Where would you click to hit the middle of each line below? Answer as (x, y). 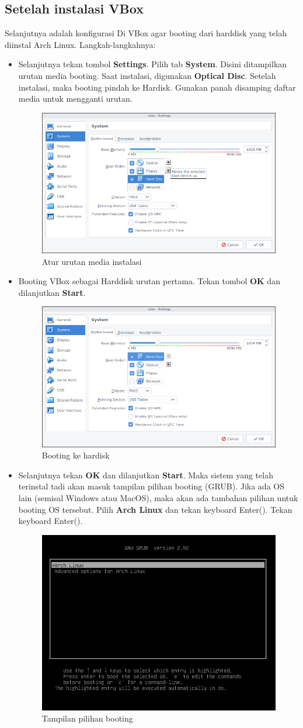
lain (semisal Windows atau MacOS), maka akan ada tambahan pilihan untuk (158, 497)
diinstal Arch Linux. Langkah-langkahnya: (80, 44)
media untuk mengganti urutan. (75, 99)
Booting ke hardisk (76, 455)
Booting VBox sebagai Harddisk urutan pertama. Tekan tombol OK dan (149, 281)
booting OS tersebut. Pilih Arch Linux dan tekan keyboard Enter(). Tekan (155, 509)
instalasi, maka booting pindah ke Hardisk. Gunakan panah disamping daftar (157, 87)
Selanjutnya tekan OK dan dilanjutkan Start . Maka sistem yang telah (146, 475)
